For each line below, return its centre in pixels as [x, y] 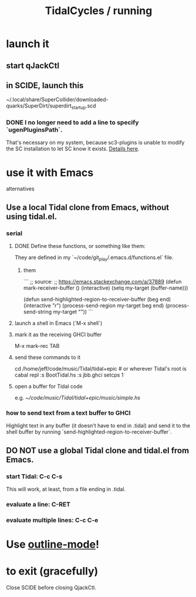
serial [14, 233]
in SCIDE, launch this [45, 85]
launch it [28, 44]
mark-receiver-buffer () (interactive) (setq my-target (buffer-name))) [106, 288]
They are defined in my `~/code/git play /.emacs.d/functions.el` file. [94, 258]
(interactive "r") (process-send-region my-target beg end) [94, 305]
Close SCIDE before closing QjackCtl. [51, 587]
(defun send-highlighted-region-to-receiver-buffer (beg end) [97, 299]
